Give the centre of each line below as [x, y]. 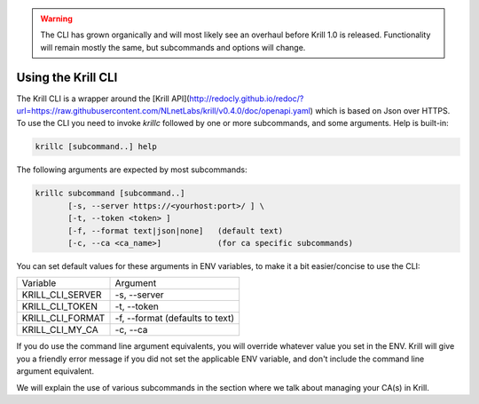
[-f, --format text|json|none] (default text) [176, 230]
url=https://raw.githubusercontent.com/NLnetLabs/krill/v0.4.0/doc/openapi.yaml [163, 111]
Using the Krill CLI [67, 77]
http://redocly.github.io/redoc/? [247, 99]
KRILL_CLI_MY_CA [60, 330]
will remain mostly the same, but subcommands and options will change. [173, 47]
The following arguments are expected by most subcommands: [132, 170]
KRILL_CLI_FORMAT [63, 318]
